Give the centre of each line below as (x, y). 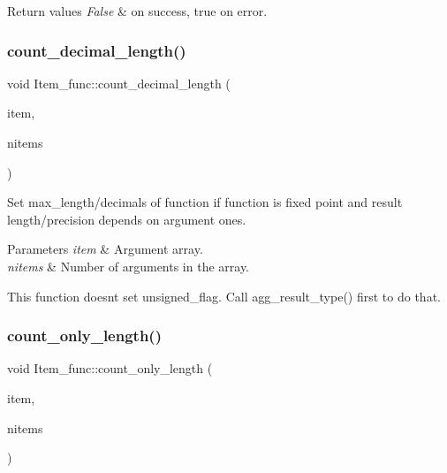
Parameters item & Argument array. (105, 249)
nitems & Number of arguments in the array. (129, 266)
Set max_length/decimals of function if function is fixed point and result (205, 202)
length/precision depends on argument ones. (127, 219)
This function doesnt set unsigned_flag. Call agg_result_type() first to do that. (224, 296)
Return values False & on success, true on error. (137, 11)
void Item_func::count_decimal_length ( (119, 83)
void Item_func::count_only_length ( (110, 368)
